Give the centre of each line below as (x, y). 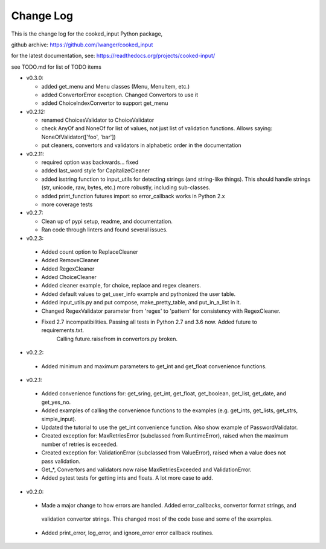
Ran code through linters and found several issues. (105, 230)
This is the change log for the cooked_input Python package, (87, 34)
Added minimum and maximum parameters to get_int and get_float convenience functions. (154, 366)
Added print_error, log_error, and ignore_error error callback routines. (127, 533)
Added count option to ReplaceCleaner (90, 252)
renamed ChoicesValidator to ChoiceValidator (98, 120)
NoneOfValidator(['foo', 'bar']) (78, 137)
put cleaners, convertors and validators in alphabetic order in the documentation (141, 145)
